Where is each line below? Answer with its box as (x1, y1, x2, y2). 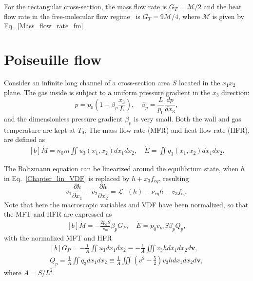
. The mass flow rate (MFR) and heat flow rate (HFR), (84, 124, 250, 135)
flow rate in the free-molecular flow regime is (4, 11, 140, 21)
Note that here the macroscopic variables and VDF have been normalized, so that (4, 199, 249, 209)
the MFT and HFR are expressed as (4, 209, 112, 219)
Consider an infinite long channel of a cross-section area (4, 77, 171, 87)
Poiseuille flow (4, 49, 102, 69)
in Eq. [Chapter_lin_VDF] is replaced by (4, 173, 130, 183)
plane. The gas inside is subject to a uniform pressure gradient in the (4, 87, 210, 97)
